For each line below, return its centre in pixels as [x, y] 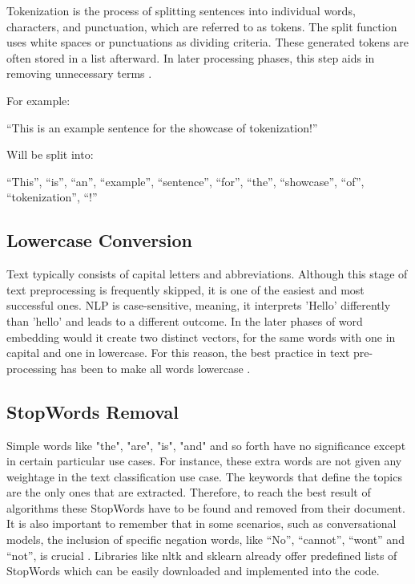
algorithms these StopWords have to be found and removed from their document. [206, 507]
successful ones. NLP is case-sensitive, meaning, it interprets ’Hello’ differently [199, 305]
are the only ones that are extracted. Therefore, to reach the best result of [189, 492]
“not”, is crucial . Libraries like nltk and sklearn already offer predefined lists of [202, 555]
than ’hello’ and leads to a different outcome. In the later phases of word [185, 320]
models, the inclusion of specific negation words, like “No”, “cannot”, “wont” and [205, 539]
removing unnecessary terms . [79, 73]
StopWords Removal [93, 411]
